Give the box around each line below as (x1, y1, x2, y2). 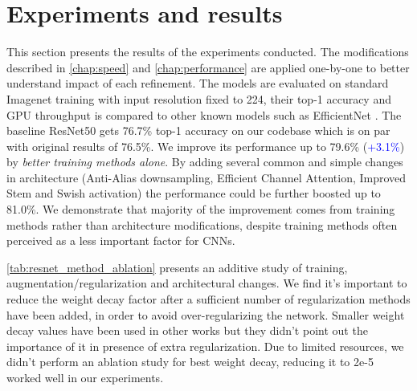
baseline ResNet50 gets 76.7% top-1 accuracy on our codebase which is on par (6, 122, 390, 139)
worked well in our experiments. (6, 369, 164, 385)
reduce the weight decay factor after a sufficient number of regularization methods (6, 291, 411, 308)
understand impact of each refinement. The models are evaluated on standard (6, 75, 389, 92)
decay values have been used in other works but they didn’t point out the (6, 322, 368, 339)
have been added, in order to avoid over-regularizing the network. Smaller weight (6, 306, 405, 323)
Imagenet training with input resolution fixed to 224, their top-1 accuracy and (6, 90, 391, 107)
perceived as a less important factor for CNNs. (6, 232, 235, 249)
